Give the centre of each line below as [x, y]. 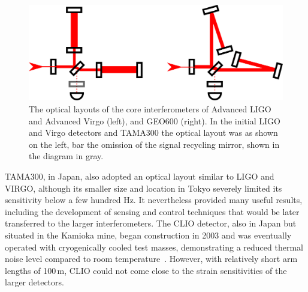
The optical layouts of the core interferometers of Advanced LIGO [150, 109]
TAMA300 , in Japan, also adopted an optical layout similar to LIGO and [140, 176]
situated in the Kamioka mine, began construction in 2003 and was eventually [148, 235]
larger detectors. [34, 282]
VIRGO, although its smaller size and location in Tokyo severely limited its [144, 188]
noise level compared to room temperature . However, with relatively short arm [151, 259]
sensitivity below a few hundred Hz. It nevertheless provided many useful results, [154, 200]
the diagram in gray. [66, 156]
